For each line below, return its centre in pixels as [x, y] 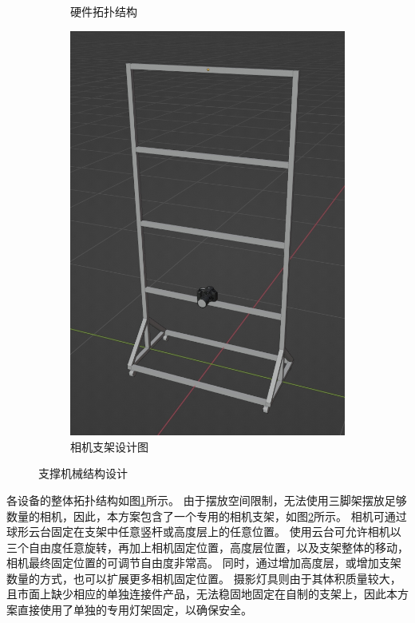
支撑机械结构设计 [83, 473]
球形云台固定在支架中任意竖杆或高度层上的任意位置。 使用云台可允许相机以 [204, 532]
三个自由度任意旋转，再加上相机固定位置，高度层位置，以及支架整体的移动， [207, 547]
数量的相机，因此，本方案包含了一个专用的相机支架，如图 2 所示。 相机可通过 [207, 516]
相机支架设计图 [109, 446]
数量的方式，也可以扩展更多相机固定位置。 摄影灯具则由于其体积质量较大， [204, 578]
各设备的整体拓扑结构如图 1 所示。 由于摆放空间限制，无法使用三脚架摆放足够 [207, 500]
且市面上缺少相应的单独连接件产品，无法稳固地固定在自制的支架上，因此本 [202, 594]
